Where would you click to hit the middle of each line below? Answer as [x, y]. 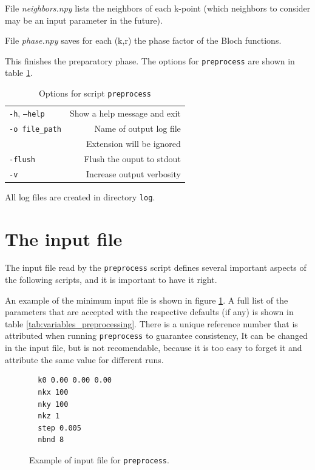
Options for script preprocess [95, 93]
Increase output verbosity [134, 173]
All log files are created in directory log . [80, 196]
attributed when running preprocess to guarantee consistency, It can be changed [156, 335]
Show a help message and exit [125, 113]
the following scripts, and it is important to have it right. [111, 280]
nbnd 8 [51, 440]
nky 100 [53, 404]
